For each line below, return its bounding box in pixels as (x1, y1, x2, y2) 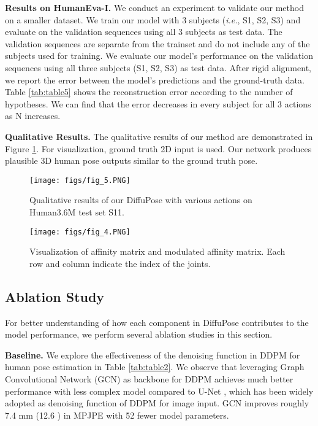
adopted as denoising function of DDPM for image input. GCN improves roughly (5, 397, 309, 409)
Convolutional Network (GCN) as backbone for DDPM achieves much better (5, 372, 293, 385)
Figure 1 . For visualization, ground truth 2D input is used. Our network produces (5, 142, 312, 155)
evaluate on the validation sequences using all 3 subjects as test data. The (5, 25, 282, 38)
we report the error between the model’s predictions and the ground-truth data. (5, 73, 305, 86)
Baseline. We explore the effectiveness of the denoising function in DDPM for (5, 348, 300, 361)
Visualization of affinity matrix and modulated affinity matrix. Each (29, 245, 286, 258)
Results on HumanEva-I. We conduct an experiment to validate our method (5, 1, 304, 14)
